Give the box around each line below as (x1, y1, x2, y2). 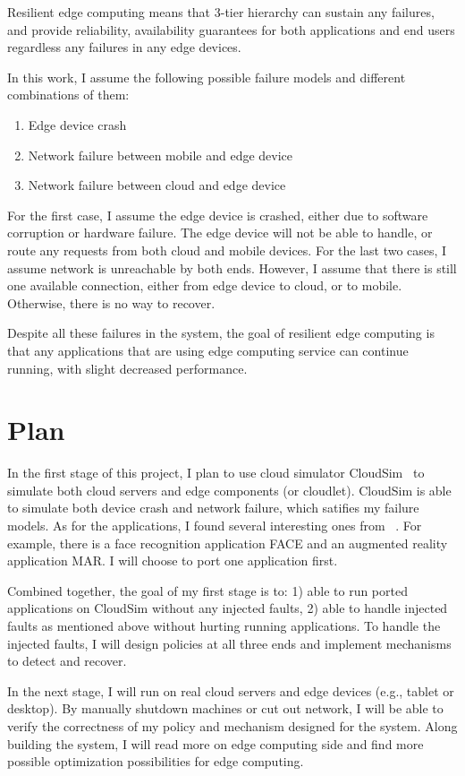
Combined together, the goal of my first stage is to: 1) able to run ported (7, 581, 408, 599)
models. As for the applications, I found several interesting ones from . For (7, 516, 422, 534)
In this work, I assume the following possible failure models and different (7, 67, 406, 86)
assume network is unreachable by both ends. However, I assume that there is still (7, 258, 457, 277)
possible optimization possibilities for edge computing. (7, 752, 304, 771)
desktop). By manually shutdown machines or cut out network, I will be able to (7, 699, 444, 718)
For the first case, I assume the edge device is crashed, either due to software (7, 205, 428, 224)
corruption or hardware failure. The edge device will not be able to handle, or (7, 223, 433, 242)
